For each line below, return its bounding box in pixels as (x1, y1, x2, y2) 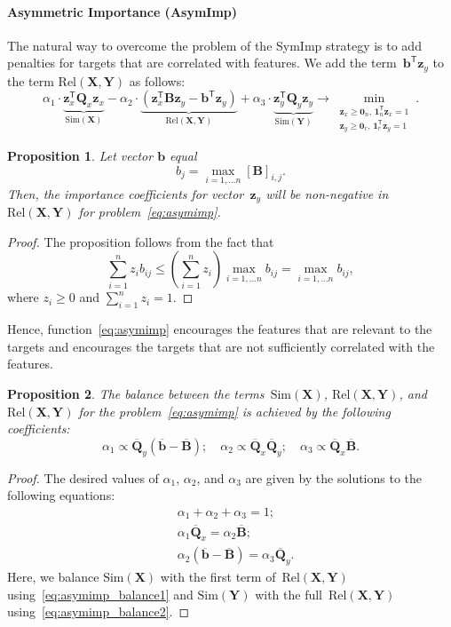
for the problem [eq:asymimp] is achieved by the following (78, 401, 391, 420)
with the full (255, 584, 322, 603)
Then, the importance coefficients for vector (7, 184, 244, 202)
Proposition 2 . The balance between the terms (7, 385, 265, 403)
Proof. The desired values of (7, 468, 159, 487)
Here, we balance (7, 567, 99, 586)
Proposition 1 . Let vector (7, 147, 154, 165)
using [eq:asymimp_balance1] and (7, 584, 194, 603)
